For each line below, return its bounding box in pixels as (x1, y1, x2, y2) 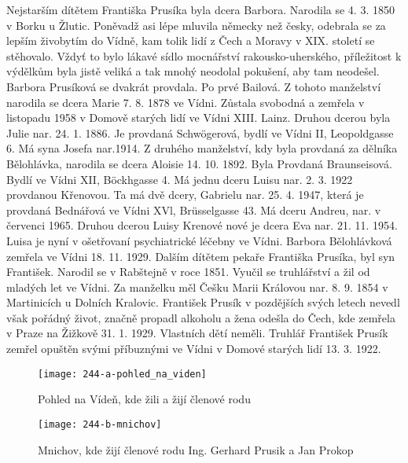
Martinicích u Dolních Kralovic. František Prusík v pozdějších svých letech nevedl (6, 294, 400, 311)
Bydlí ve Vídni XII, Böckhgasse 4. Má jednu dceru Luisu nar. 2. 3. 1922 (6, 171, 353, 187)
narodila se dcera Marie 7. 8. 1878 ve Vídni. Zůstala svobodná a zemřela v (6, 94, 365, 110)
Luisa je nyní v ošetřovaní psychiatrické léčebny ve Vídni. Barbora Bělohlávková (6, 232, 392, 248)
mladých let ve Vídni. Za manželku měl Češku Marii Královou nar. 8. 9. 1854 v (6, 278, 388, 295)
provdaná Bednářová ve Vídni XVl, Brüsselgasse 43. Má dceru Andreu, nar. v (6, 201, 381, 218)
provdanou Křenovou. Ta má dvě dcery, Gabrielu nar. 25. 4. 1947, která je (6, 186, 364, 203)
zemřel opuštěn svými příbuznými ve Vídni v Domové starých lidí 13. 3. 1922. (6, 340, 381, 357)
